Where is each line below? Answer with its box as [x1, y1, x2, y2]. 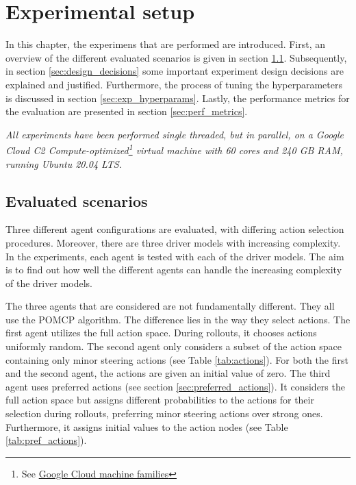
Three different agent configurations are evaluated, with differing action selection [5, 222, 344, 236]
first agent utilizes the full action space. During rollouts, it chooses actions [5, 325, 317, 340]
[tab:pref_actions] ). [5, 433, 87, 447]
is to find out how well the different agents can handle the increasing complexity [5, 262, 342, 277]
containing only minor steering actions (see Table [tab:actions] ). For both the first [5, 352, 348, 366]
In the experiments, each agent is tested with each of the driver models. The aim [5, 249, 344, 263]
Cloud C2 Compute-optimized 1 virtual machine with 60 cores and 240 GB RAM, [5, 141, 343, 157]
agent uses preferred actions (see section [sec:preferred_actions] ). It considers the [5, 379, 345, 393]
